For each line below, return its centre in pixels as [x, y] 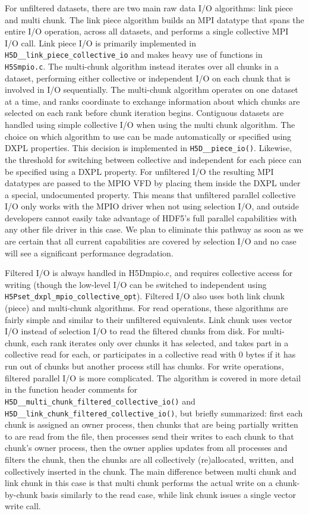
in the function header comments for [71, 389]
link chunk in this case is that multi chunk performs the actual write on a [139, 483]
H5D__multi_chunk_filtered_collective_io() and [100, 401]
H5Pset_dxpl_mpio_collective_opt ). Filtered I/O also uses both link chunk [145, 296]
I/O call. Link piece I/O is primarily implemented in [100, 43]
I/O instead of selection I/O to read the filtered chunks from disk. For [133, 331]
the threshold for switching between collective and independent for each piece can [153, 159]
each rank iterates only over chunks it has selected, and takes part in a [160, 342]
